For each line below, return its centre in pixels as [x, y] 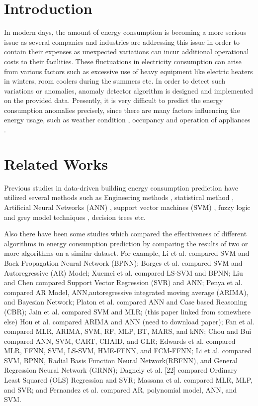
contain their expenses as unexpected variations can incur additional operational [127, 51]
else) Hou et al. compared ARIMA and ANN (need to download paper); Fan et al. [129, 321]
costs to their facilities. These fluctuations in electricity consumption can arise [123, 61]
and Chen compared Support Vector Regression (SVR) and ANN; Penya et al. [123, 282]
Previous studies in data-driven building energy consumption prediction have [121, 187]
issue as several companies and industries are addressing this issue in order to [122, 42]
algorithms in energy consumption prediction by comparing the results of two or [126, 243]
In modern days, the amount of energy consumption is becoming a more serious [125, 32]
